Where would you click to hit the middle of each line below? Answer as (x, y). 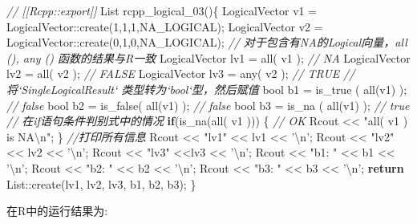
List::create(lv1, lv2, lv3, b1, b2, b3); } (101, 183)
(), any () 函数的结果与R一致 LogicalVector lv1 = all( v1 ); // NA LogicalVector (208, 57)
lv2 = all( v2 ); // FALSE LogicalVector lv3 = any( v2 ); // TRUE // (181, 73)
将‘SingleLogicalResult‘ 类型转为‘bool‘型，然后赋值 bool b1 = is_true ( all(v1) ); (207, 89)
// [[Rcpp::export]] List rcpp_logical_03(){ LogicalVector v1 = (162, 10)
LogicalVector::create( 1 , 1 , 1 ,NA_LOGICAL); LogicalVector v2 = (165, 26)
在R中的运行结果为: (57, 211)
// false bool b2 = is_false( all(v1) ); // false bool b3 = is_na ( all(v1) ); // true (208, 105)
